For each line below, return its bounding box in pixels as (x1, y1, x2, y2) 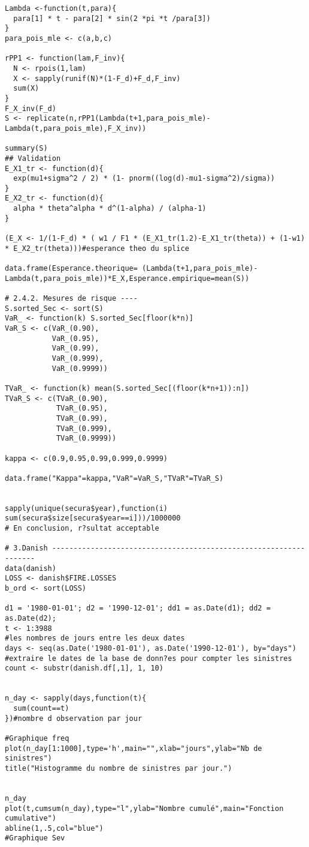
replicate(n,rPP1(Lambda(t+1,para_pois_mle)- (26, 114, 211, 123)
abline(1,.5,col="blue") (5, 824, 104, 833)
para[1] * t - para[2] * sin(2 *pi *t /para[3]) (13, 14, 211, 23)
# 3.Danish (5, 544, 48, 553)
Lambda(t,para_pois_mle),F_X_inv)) (5, 124, 147, 133)
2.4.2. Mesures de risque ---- (13, 294, 138, 303)
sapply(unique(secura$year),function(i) (5, 504, 168, 513)
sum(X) (13, 84, 40, 93)
